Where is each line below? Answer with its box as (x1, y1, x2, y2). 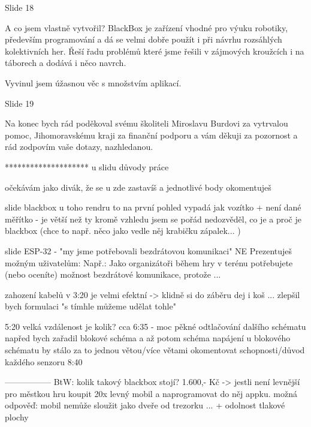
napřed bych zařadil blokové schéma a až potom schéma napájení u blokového (5, 332, 291, 344)
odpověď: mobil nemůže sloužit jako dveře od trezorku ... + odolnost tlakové (5, 399, 285, 411)
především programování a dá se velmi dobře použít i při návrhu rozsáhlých (5, 33, 282, 46)
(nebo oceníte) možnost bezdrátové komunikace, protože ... (5, 268, 221, 281)
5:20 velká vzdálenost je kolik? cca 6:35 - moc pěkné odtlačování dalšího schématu (5, 320, 306, 332)
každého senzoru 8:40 (5, 355, 83, 368)
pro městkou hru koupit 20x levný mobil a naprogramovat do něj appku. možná (5, 387, 297, 399)
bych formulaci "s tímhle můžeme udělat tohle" (5, 300, 176, 312)
